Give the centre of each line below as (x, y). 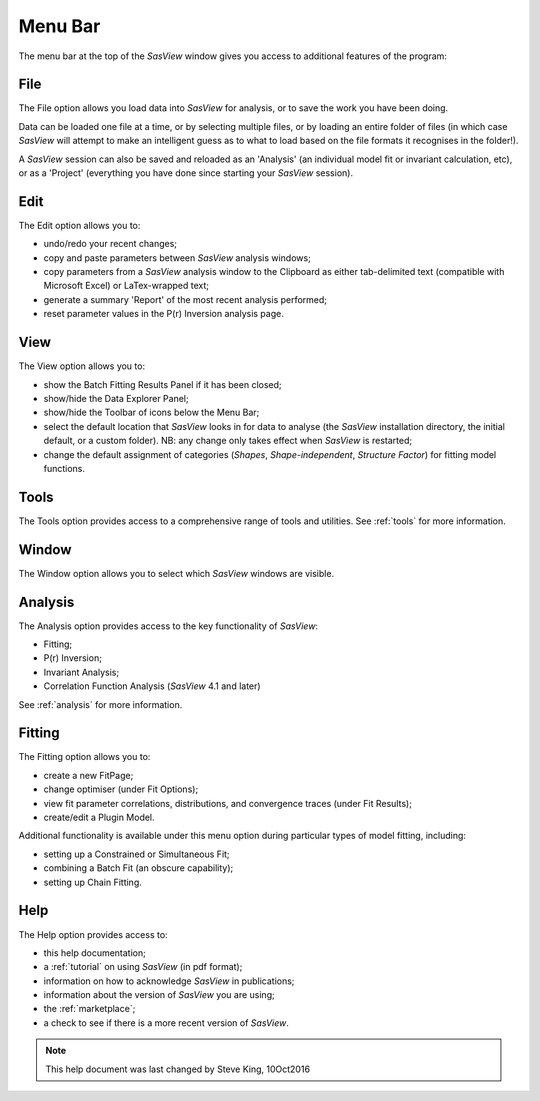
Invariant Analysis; (81, 672)
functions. (64, 468)
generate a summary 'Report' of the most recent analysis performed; (185, 299)
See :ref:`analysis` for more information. (100, 704)
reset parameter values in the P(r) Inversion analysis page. (163, 314)
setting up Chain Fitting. (92, 882)
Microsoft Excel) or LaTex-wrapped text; (126, 286)
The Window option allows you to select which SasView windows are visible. (176, 573)
